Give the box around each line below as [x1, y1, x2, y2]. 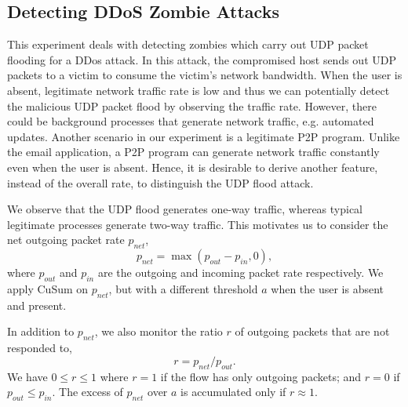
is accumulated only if [180, 383, 286, 400]
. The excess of [52, 383, 123, 400]
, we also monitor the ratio [94, 323, 223, 340]
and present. [7, 296, 67, 313]
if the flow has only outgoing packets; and [160, 368, 362, 384]
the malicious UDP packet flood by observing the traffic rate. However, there [7, 97, 377, 114]
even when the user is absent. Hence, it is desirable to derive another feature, [7, 158, 378, 175]
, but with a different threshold [108, 280, 258, 296]
